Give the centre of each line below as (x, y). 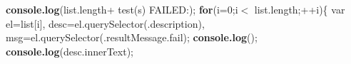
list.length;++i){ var (300, 9)
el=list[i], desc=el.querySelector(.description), (105, 23)
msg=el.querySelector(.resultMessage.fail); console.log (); (132, 37)
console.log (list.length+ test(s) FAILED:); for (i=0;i (122, 9)
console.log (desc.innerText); (70, 51)
